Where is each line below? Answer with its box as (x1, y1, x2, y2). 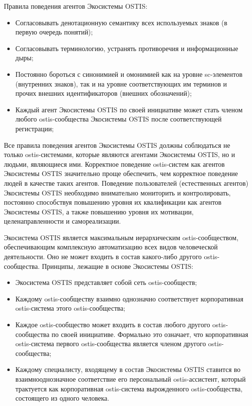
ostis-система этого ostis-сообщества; (15, 303, 126, 313)
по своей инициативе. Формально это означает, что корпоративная (52, 329, 249, 339)
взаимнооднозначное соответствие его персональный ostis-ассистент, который (15, 374, 246, 384)
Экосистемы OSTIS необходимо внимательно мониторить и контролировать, (4, 187, 231, 197)
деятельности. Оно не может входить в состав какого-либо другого (4, 251, 202, 262)
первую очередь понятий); (15, 27, 93, 37)
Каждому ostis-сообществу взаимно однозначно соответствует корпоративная (15, 293, 244, 303)
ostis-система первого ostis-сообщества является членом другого (15, 338, 206, 349)
